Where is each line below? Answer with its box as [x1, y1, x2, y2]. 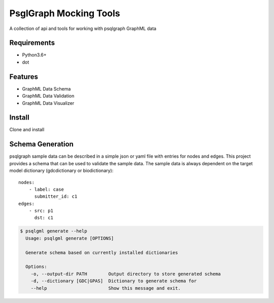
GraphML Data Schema [22, 85, 71, 92]
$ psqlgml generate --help [20, 228, 87, 234]
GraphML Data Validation [22, 93, 75, 99]
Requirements [9, 39, 55, 47]
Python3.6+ [22, 52, 47, 58]
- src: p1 [28, 208, 53, 214]
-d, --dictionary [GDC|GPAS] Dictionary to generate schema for [30, 278, 197, 284]
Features [9, 72, 38, 81]
